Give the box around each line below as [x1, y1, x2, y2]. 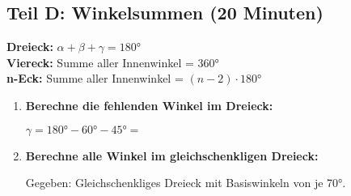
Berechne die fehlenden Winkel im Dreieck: [25, 96, 273, 113]
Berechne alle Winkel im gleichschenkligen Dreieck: [25, 147, 319, 164]
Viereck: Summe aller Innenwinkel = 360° [6, 53, 219, 70]
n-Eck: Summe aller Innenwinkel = [6, 70, 184, 87]
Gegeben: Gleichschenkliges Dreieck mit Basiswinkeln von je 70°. [25, 174, 346, 191]
